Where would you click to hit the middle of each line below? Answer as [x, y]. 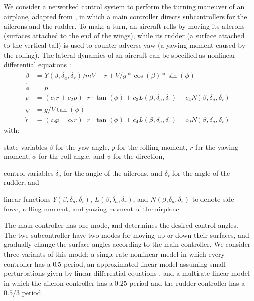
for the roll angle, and [71, 156]
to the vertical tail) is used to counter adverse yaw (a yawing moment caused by [125, 45]
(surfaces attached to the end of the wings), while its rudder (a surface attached [124, 35]
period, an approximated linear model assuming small [144, 263]
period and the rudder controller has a [187, 283]
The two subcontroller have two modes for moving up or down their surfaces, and [127, 234]
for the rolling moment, [153, 146]
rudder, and [22, 182]
